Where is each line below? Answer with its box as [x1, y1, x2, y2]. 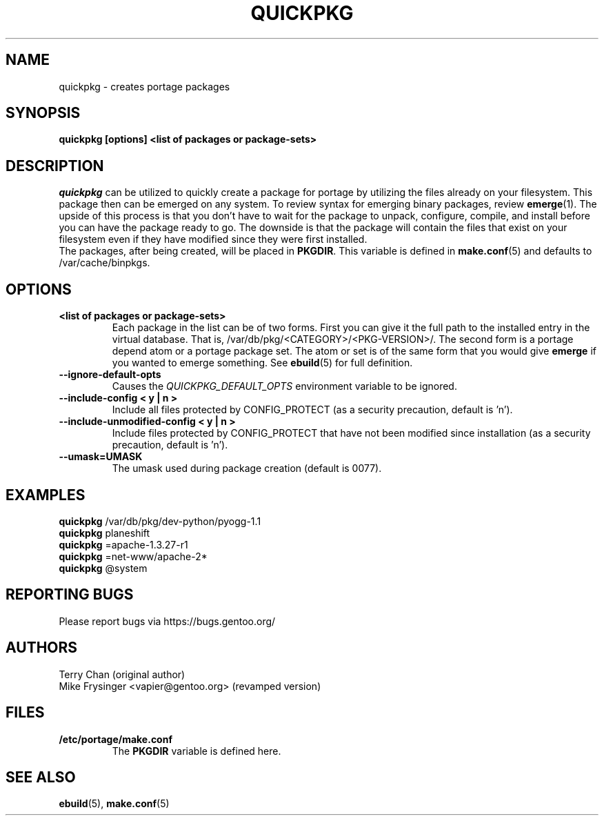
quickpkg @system [59, 562, 148, 574]
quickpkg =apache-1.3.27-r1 [59, 538, 188, 551]
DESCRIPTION [6, 157, 104, 175]
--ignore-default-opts [59, 368, 161, 381]
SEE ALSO [6, 768, 76, 786]
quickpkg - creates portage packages [59, 80, 230, 92]
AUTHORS [6, 639, 78, 657]
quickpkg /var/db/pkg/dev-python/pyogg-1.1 [59, 515, 261, 527]
